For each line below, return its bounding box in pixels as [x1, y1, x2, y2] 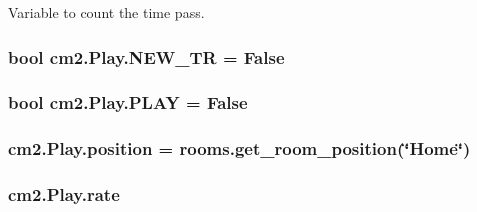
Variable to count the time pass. [8, 2, 205, 22]
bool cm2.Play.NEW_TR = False [8, 44, 285, 69]
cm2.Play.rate [8, 182, 120, 207]
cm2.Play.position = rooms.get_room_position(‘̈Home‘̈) [8, 136, 471, 161]
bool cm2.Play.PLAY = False [8, 90, 248, 115]
